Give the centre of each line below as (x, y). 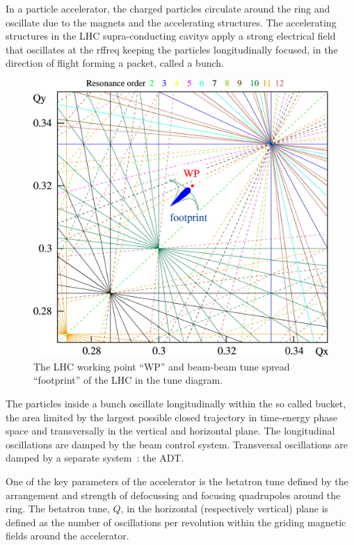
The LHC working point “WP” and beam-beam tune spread (162, 366)
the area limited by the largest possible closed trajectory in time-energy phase (171, 417)
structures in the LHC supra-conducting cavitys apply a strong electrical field (171, 36)
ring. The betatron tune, (58, 509)
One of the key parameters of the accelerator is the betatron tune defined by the (177, 481)
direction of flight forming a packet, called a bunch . (115, 63)
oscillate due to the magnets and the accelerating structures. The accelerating (171, 22)
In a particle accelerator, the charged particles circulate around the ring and (168, 8)
